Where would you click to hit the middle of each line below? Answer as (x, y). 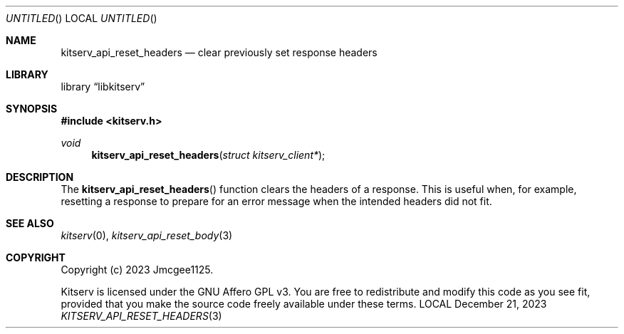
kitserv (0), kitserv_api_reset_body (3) (147, 235)
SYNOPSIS (32, 109)
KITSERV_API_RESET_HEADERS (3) (141, 316)
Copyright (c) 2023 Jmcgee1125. (137, 270)
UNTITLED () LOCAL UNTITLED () (82, 18)
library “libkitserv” (103, 87)
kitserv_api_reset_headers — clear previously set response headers (219, 52)
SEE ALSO (30, 223)
